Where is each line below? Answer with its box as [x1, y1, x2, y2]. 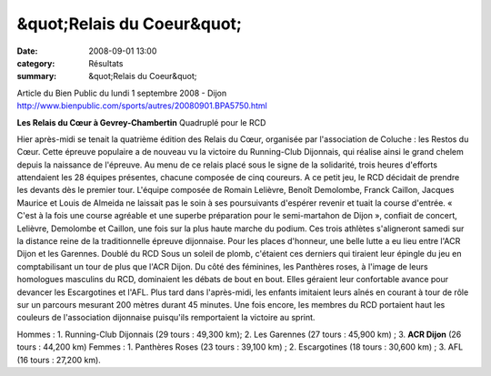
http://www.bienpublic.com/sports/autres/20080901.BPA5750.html [16, 100, 268, 111]
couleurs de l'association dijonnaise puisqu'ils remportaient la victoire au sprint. [16, 312, 316, 323]
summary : [16, 71, 57, 82]
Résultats [88, 57, 124, 68]
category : [16, 57, 55, 68]
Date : [16, 46, 38, 56]
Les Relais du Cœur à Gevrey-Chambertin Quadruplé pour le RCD [16, 117, 266, 127]
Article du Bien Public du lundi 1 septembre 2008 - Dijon [16, 87, 227, 98]
